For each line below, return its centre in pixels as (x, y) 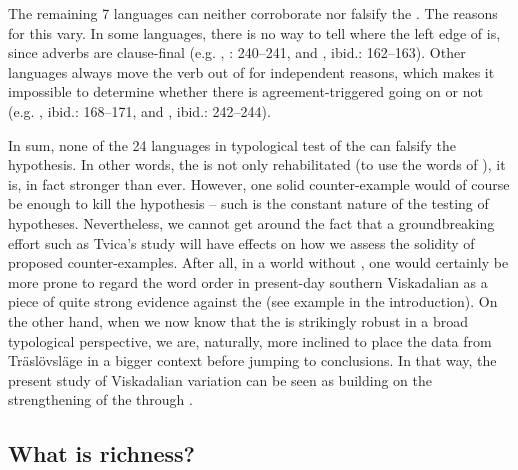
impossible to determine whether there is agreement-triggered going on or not (245, 91)
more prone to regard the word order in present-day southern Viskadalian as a (248, 281)
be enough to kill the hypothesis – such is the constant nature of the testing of (248, 203)
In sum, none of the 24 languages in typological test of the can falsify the (232, 144)
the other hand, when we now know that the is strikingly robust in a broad (238, 320)
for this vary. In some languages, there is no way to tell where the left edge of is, (254, 32)
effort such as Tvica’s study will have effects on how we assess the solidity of (241, 242)
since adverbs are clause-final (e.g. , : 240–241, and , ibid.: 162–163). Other (237, 52)
